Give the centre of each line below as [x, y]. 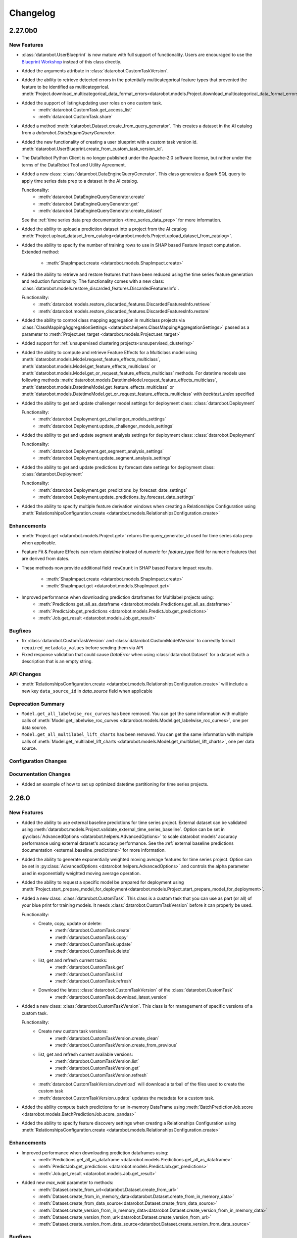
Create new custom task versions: [73, 1031]
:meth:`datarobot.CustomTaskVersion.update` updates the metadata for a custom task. [126, 1098]
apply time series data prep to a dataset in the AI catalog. [80, 181]
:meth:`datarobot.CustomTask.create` [93, 930]
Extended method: [40, 252]
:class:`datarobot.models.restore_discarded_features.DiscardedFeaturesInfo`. [100, 288]
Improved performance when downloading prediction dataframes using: [95, 1153]
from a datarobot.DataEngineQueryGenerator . [69, 133]
